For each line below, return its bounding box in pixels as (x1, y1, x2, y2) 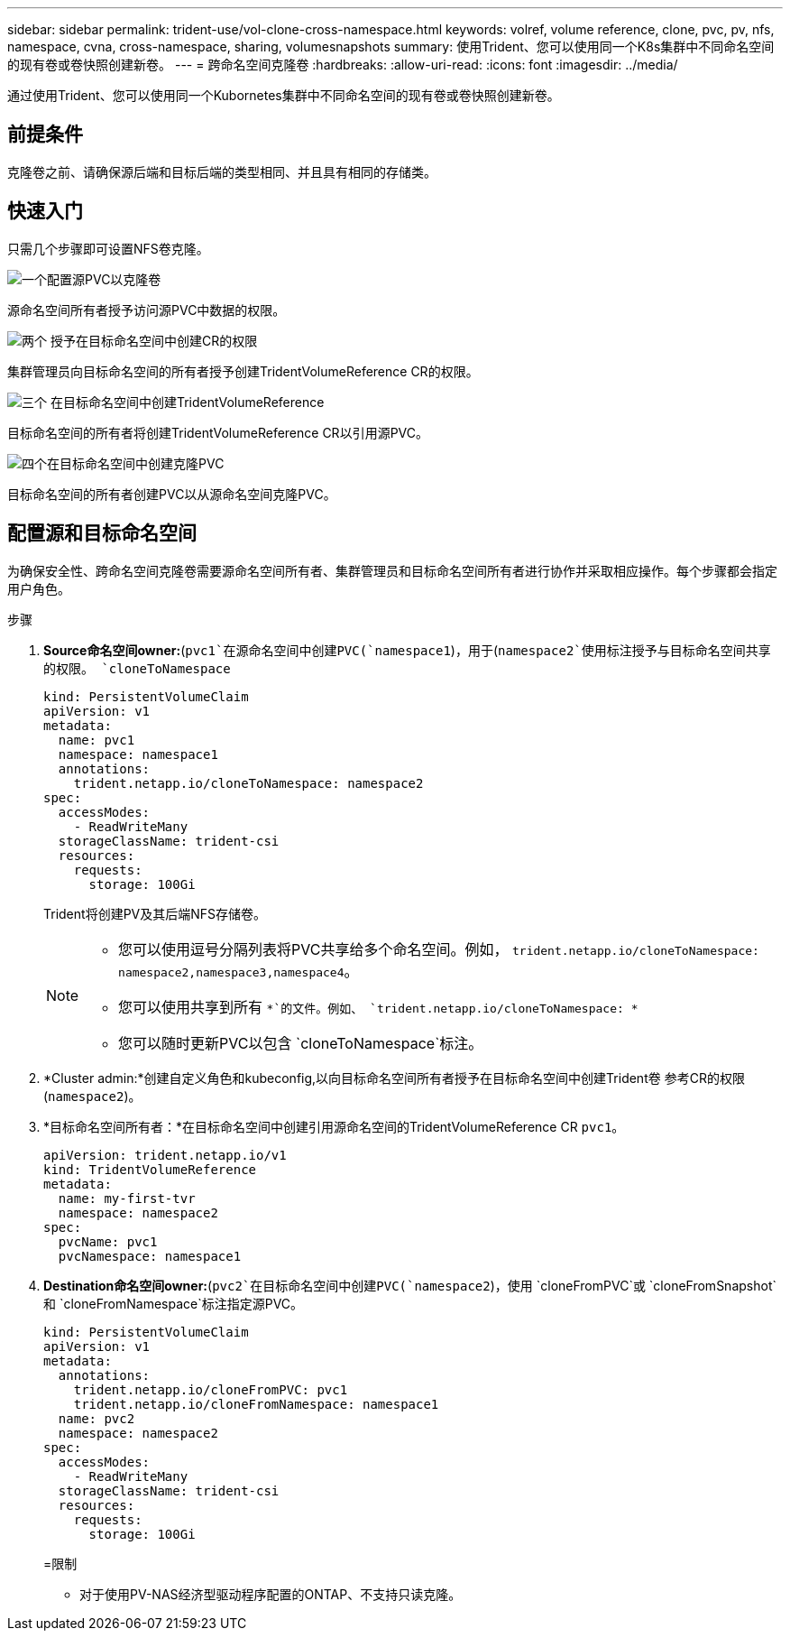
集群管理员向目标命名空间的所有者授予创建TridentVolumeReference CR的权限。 (7, 363, 479, 379)
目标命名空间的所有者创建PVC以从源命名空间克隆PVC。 (7, 486, 336, 502)
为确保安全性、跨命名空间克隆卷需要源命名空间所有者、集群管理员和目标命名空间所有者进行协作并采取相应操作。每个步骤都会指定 (7, 562, 777, 578)
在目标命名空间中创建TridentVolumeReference (50, 393, 325, 410)
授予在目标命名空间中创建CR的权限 (50, 332, 258, 348)
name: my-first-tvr (58, 1190, 196, 1206)
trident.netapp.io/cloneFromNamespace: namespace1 (73, 1396, 439, 1411)
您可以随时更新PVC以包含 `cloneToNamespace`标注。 (118, 1033, 483, 1052)
